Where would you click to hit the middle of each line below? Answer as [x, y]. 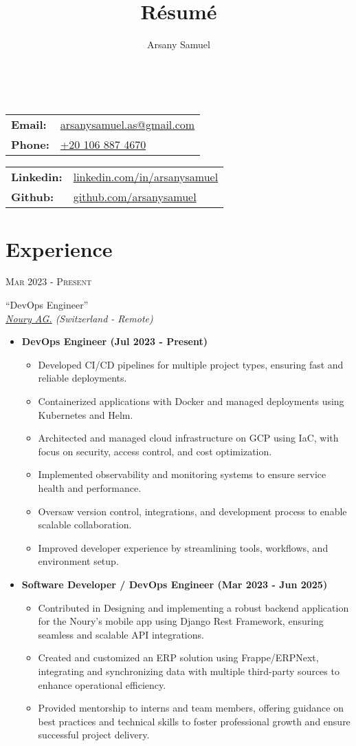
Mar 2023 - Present [49, 281]
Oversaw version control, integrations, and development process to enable [192, 511]
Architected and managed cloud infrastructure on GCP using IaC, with [188, 438]
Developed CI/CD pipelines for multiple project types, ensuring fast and [191, 364]
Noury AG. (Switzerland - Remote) [79, 318]
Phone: [30, 145]
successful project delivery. [94, 735]
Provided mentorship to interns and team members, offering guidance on [191, 708]
